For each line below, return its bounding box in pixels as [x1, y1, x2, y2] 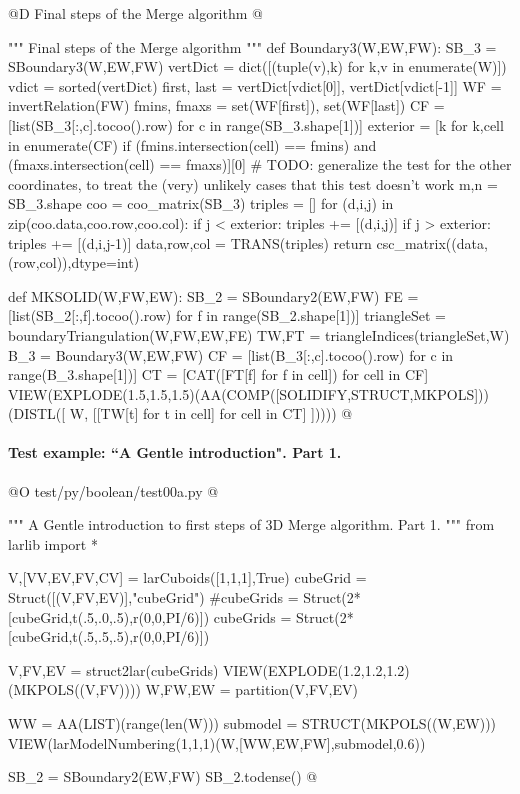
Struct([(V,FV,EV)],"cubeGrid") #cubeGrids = [8, 587, 299, 608]
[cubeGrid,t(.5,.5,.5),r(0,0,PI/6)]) [8, 626, 210, 647]
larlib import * [8, 533, 98, 554]
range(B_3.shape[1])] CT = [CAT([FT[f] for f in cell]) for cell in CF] [8, 364, 429, 385]
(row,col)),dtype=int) [8, 252, 140, 273]
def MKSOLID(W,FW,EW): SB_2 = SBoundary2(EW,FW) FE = [8, 285, 419, 306]
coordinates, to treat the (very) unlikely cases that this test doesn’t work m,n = [8, 173, 498, 194]
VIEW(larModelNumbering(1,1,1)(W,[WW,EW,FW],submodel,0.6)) [8, 732, 426, 753]
